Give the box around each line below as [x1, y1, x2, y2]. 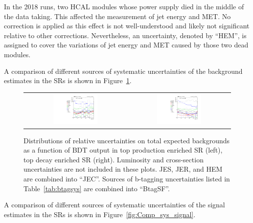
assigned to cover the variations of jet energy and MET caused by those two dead [4, 40, 249, 50]
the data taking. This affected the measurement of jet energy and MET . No [4, 11, 231, 21]
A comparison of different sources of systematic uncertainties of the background [4, 66, 243, 76]
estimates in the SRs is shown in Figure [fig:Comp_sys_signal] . [4, 209, 196, 219]
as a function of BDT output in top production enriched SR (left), [23, 145, 223, 155]
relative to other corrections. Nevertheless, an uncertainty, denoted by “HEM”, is [4, 30, 247, 40]
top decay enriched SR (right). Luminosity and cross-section [23, 154, 204, 164]
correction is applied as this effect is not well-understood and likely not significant [4, 21, 250, 31]
